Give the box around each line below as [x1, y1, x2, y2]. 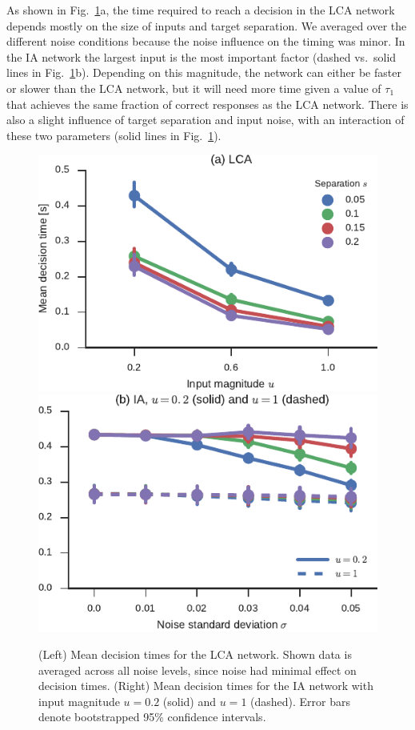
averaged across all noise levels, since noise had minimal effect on [38, 661, 357, 678]
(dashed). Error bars [250, 692, 351, 709]
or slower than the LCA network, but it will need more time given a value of [6, 79, 381, 96]
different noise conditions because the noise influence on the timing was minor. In [6, 33, 405, 50]
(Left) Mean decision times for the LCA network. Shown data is [38, 646, 352, 663]
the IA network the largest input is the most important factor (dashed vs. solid [6, 48, 397, 65]
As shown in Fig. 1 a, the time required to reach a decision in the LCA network [6, 2, 395, 18]
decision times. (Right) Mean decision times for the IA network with [38, 677, 373, 694]
